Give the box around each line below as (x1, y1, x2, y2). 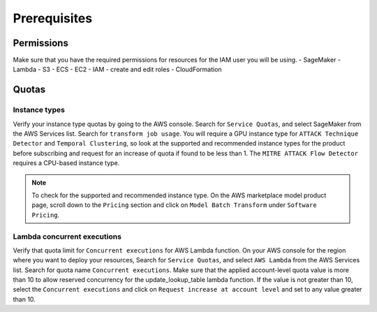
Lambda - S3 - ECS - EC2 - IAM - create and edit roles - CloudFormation (13, 65, 223, 73)
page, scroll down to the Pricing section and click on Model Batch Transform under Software (31, 201, 317, 209)
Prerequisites (13, 10, 93, 26)
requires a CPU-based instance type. (13, 159, 120, 167)
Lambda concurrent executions (13, 232, 122, 241)
